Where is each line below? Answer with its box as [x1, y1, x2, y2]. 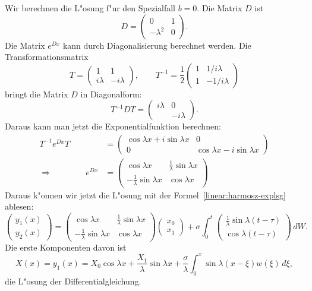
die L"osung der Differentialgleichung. [5, 274, 141, 287]
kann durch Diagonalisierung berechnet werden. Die [62, 39, 251, 51]
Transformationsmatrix [5, 50, 89, 63]
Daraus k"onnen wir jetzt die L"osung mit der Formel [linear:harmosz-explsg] [5, 188, 286, 201]
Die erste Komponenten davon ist [5, 241, 127, 253]
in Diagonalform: [80, 87, 142, 100]
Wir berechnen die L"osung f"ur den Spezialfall [5, 2, 176, 14]
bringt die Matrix [5, 87, 68, 100]
